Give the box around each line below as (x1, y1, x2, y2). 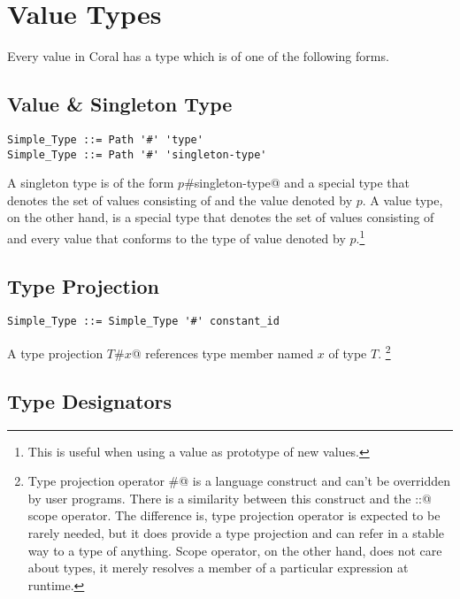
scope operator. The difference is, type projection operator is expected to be (27, 506, 441, 525)
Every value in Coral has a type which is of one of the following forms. (7, 47, 389, 65)
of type (328, 343, 367, 362)
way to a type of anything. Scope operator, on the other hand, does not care (27, 541, 442, 559)
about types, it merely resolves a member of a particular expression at (27, 558, 409, 577)
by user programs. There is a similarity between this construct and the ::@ (27, 488, 432, 507)
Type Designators (7, 387, 172, 414)
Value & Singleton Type (7, 90, 233, 118)
